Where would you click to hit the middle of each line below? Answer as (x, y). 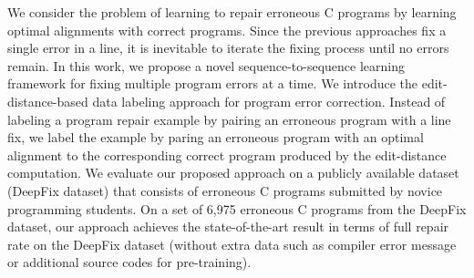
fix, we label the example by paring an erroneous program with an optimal (216, 137)
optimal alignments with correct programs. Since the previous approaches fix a (227, 30)
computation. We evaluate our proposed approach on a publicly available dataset (233, 173)
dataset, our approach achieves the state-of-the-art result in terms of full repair (228, 227)
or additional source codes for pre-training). (129, 262)
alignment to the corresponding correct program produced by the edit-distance (227, 154)
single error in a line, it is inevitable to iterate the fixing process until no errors (228, 48)
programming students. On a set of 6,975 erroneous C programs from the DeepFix (237, 208)
